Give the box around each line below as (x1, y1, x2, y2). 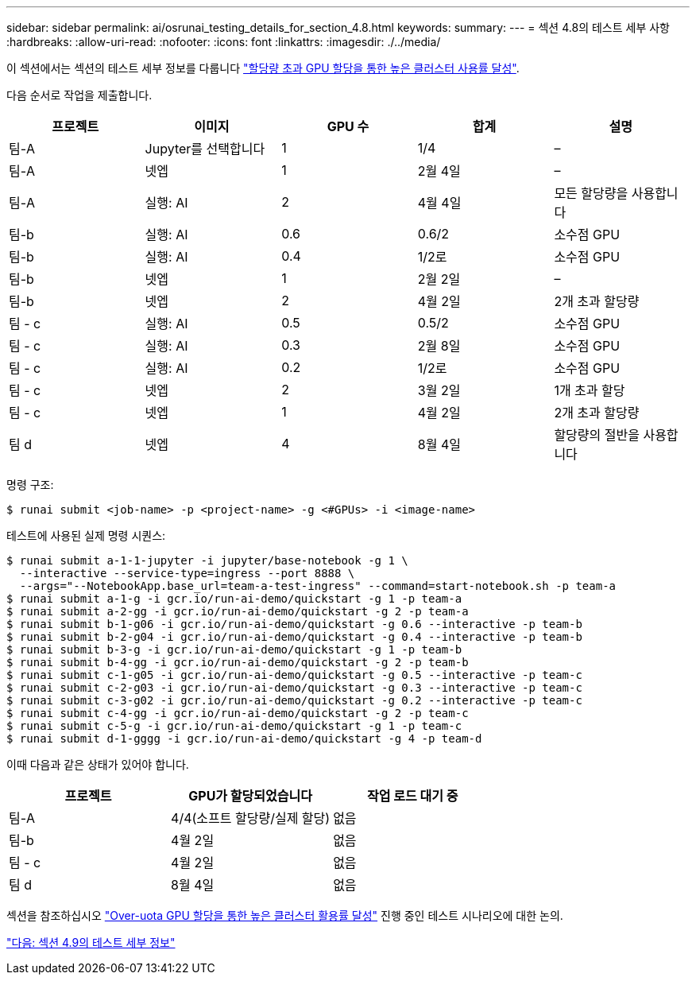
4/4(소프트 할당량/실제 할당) (171, 810, 331, 826)
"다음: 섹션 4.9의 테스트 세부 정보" (6, 936, 176, 949)
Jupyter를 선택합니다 (145, 141, 265, 157)
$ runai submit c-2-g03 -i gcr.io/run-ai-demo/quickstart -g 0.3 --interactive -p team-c (6, 681, 582, 694)
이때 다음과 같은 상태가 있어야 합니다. (6, 758, 189, 771)
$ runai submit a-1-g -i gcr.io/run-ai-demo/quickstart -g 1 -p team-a (6, 592, 462, 605)
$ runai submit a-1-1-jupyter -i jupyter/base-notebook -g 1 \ (6, 554, 408, 567)
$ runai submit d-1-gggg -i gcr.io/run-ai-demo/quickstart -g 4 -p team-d (6, 732, 482, 745)
